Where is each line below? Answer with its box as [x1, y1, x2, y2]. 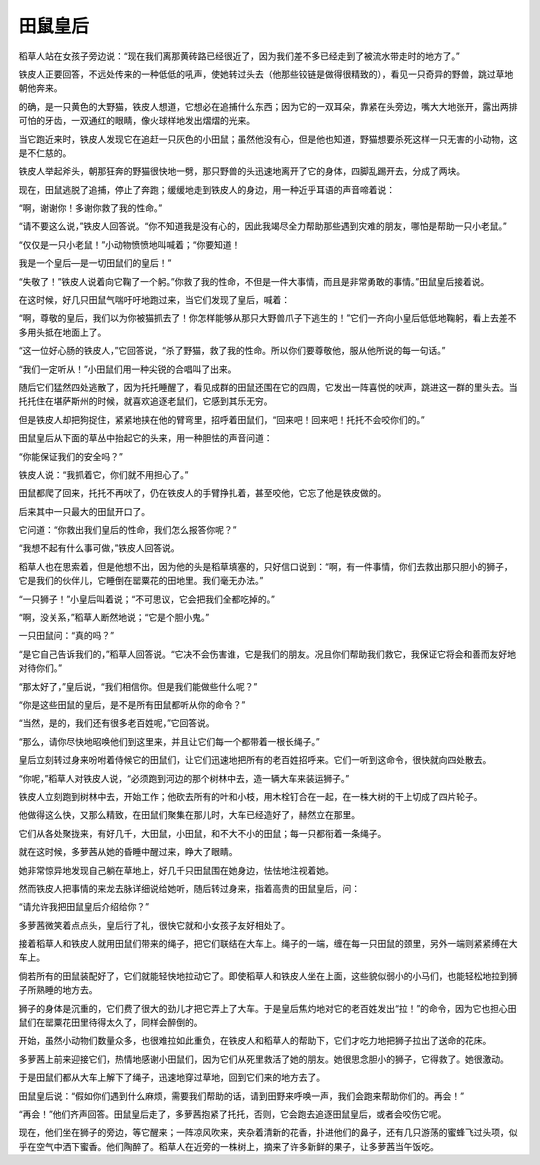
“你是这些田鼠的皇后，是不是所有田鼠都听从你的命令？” [18, 699, 246, 710]
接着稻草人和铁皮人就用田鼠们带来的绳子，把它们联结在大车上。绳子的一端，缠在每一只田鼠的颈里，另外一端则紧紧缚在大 [18, 938, 518, 950]
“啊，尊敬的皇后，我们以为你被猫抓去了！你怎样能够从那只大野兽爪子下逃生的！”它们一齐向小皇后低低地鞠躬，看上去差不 [18, 312, 517, 324]
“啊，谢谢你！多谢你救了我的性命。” [18, 202, 163, 214]
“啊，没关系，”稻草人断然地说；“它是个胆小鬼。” [18, 611, 210, 624]
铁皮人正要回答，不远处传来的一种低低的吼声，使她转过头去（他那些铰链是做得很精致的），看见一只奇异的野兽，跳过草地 [18, 68, 514, 80]
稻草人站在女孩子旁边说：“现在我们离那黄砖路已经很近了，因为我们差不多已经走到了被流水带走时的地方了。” [18, 50, 460, 62]
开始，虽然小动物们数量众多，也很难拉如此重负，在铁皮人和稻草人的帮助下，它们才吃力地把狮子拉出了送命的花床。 [18, 1035, 492, 1047]
